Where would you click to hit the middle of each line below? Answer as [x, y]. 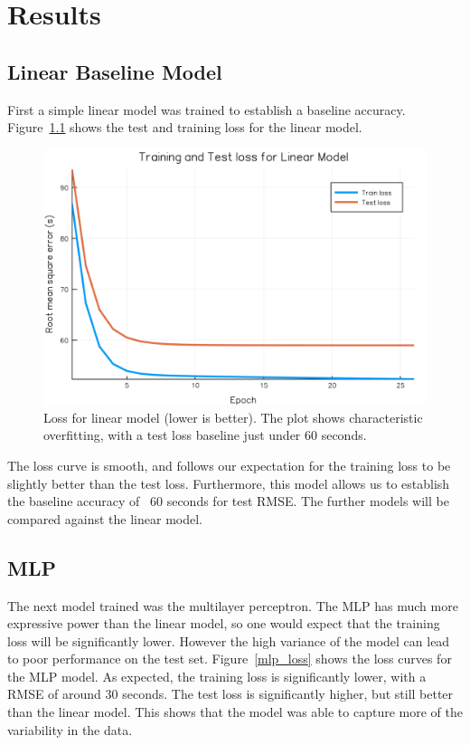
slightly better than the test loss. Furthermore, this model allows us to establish [229, 483]
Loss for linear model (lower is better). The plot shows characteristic [233, 417]
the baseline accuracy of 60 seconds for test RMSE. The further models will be [228, 501]
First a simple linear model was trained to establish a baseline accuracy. [207, 109]
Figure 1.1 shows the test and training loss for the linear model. [185, 127]
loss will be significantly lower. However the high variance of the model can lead [229, 640]
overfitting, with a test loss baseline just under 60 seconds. [205, 435]
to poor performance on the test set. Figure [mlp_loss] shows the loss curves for [230, 659]
